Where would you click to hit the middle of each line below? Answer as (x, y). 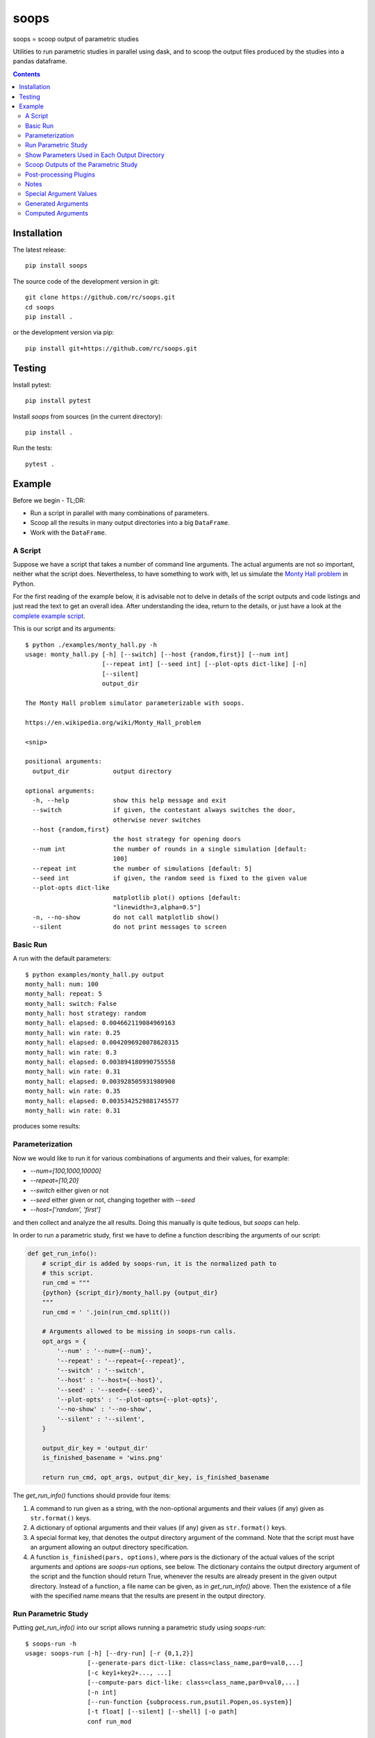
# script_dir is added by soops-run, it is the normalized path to (159, 1263)
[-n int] (102, 1692)
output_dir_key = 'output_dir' (95, 1448)
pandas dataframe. (40, 61)
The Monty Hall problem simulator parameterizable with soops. (135, 703)
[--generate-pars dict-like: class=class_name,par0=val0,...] (195, 1663)
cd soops (40, 307)
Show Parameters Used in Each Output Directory (95, 155)
